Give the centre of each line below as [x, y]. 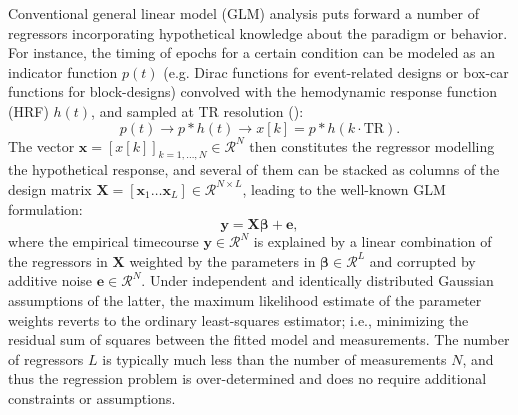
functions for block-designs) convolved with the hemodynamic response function [252, 91]
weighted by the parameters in [222, 260]
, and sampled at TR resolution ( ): [197, 110]
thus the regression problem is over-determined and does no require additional [247, 378]
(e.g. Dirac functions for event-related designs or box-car [336, 71]
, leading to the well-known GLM [344, 188]
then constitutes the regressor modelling [372, 145]
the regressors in [58, 260]
